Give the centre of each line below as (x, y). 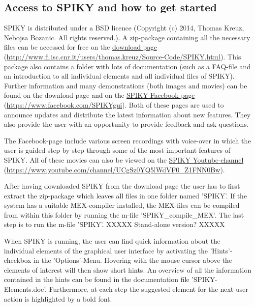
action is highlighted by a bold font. (58, 298)
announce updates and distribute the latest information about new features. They (127, 114)
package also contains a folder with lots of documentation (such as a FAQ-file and (127, 66)
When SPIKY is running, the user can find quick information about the (112, 241)
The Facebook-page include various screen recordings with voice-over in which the (127, 140)
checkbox (18, 260)
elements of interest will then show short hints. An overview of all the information (128, 269)
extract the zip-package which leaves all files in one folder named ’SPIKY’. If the (126, 195)
